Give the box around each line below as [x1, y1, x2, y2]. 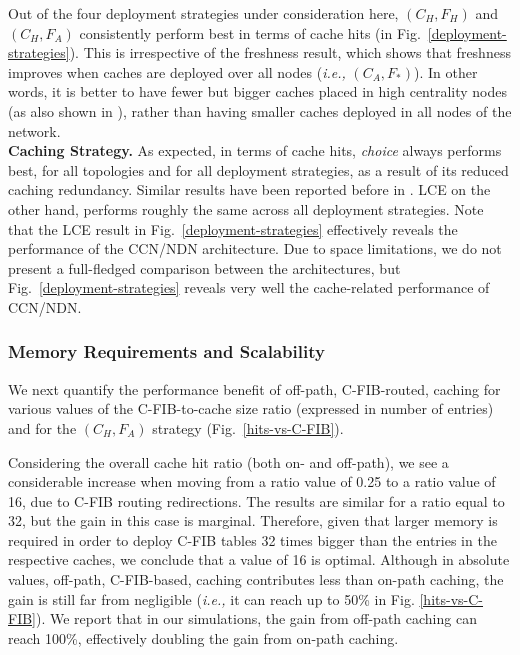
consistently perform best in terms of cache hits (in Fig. [79, 22, 421, 43]
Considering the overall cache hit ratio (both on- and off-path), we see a [8, 451, 449, 472]
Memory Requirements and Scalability [8, 339, 325, 364]
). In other [414, 61, 478, 82]
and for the [8, 417, 77, 438]
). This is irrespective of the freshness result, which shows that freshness [69, 42, 511, 63]
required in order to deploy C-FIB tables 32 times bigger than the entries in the [8, 529, 497, 550]
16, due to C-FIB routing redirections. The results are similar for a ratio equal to [8, 490, 505, 511]
